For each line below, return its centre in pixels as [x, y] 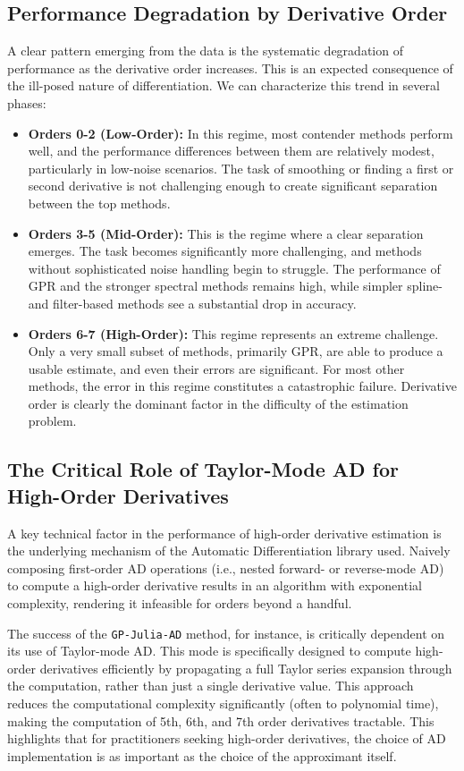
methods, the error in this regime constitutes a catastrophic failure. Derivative [242, 386]
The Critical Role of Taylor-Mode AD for [203, 469]
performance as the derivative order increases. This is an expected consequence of [230, 68]
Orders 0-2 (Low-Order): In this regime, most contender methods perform [240, 133]
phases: [27, 102]
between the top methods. [99, 203]
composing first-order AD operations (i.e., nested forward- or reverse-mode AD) [226, 568]
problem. [52, 421]
